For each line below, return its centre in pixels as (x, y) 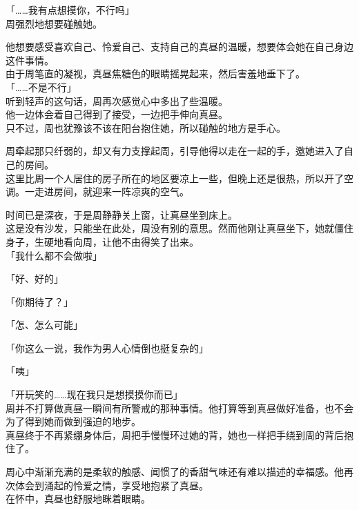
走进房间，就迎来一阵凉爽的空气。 (111, 192)
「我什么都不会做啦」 (54, 255)
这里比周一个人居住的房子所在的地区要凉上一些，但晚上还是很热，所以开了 (175, 178)
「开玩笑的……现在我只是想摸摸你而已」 (94, 394)
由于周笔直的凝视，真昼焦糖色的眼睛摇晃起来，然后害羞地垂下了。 (155, 73)
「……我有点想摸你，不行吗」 (70, 10)
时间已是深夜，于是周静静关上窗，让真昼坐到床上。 (122, 214)
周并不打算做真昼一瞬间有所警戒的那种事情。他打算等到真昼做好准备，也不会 (179, 408)
